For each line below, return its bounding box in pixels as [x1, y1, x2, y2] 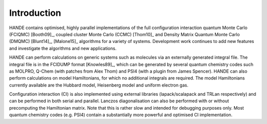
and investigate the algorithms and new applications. [9, 45, 117, 51]
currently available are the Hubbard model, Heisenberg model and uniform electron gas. [9, 82, 189, 88]
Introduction [9, 7, 61, 18]
